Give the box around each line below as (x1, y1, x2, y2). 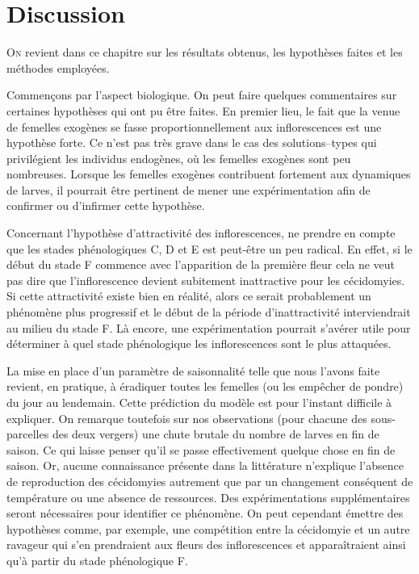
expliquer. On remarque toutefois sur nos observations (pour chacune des (6, 409, 367, 426)
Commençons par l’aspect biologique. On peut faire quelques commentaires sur (6, 86, 397, 103)
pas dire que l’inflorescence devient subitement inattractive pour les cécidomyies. (6, 271, 405, 288)
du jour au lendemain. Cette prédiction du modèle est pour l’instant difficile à (6, 394, 392, 410)
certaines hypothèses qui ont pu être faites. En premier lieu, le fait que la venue (6, 102, 400, 119)
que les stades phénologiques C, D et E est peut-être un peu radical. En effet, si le (6, 240, 413, 257)
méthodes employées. (6, 59, 110, 76)
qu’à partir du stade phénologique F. (6, 551, 188, 568)
